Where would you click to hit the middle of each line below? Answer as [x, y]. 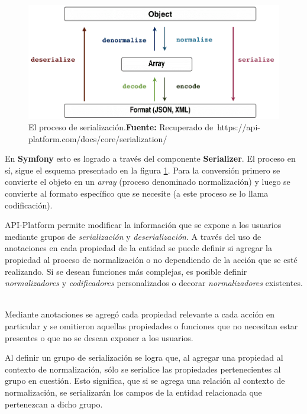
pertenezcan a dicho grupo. [54, 404]
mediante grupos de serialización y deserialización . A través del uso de [133, 236]
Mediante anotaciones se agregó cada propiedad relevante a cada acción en [140, 314]
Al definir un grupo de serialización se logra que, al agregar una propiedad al [144, 357]
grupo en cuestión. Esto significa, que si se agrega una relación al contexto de [145, 381]
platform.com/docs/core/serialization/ [98, 138]
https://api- [239, 127]
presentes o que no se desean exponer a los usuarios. [99, 337]
